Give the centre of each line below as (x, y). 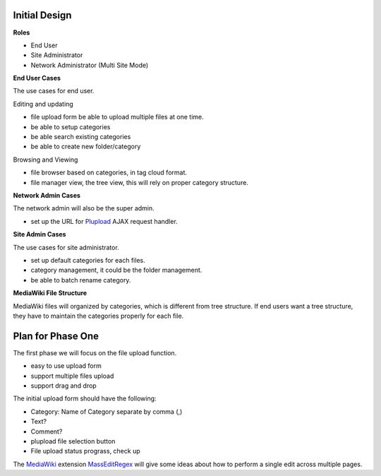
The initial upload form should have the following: (85, 398)
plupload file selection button (73, 441)
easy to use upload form (66, 366)
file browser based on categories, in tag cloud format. (109, 172)
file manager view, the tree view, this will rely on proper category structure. (139, 182)
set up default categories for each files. (88, 260)
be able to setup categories (71, 126)
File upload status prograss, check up (85, 451)
